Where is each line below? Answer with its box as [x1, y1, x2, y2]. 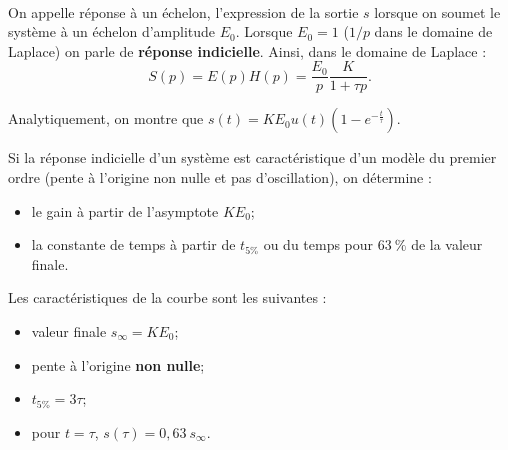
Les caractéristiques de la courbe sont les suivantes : [8, 287, 327, 308]
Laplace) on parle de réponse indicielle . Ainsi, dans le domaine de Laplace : [8, 40, 487, 61]
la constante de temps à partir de [31, 234, 236, 255]
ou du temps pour [263, 234, 374, 255]
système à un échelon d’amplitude [8, 21, 216, 42]
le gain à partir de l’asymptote [31, 200, 219, 221]
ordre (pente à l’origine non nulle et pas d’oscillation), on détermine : [8, 167, 432, 188]
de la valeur [411, 234, 483, 255]
